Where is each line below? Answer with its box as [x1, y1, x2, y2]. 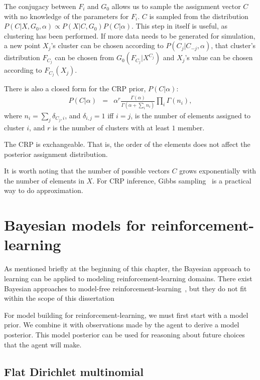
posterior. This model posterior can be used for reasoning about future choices [4, 329, 245, 339]
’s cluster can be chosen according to [51, 40, 164, 51]
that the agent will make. [4, 339, 82, 349]
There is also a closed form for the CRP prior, [4, 83, 146, 94]
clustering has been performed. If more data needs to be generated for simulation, [4, 30, 255, 41]
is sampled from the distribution [149, 11, 248, 21]
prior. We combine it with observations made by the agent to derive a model [4, 319, 239, 330]
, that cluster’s [211, 40, 256, 51]
